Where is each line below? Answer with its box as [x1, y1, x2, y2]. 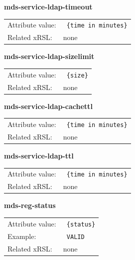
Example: [7, 230, 36, 241]
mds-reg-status [4, 200, 56, 210]
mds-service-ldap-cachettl [4, 100, 93, 111]
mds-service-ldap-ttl [4, 150, 74, 161]
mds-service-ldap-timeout [4, 1, 93, 11]
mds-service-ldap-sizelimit [4, 51, 95, 61]
